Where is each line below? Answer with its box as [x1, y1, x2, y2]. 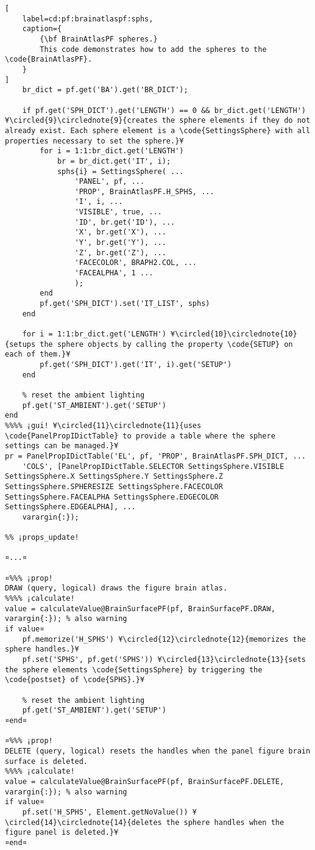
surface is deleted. [5, 757, 88, 766]
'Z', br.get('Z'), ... [74, 248, 166, 257]
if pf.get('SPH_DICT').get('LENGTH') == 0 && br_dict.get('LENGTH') [22, 106, 306, 115]
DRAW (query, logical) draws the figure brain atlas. [5, 584, 228, 593]
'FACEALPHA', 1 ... [74, 269, 154, 278]
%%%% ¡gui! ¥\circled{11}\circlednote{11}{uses [5, 421, 202, 430]
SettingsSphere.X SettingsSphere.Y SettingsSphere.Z [5, 472, 223, 481]
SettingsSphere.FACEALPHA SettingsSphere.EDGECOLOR [5, 492, 219, 501]
